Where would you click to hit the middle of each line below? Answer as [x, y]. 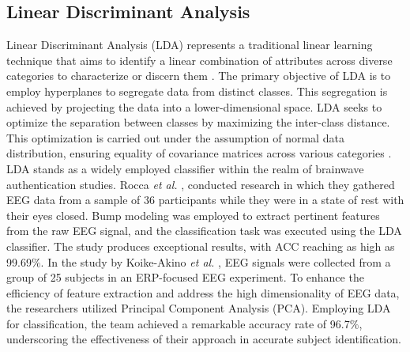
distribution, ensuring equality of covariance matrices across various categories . [199, 153]
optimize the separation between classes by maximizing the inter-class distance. [198, 122]
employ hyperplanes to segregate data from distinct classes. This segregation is [197, 91]
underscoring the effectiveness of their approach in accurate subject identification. [204, 339]
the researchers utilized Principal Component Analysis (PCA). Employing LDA [199, 308]
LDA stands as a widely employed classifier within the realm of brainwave [185, 168]
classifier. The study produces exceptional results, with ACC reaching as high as [201, 246]
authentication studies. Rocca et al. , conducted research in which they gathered [201, 184]
